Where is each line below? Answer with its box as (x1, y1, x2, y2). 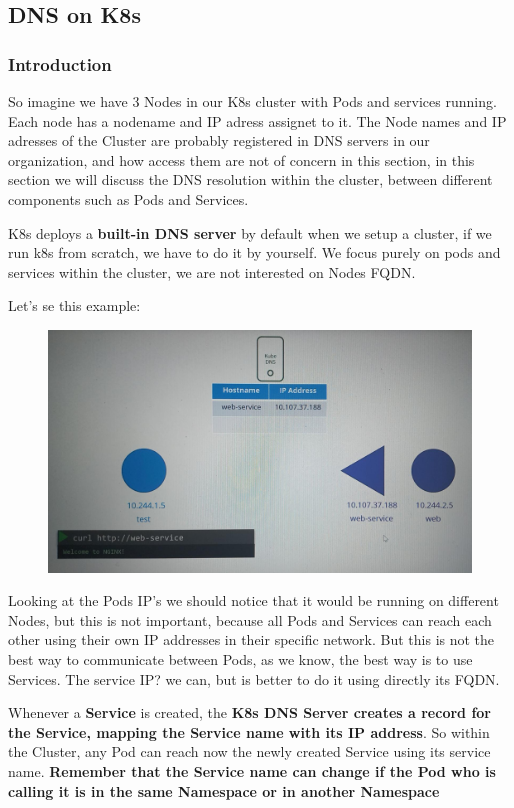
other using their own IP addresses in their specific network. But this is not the (8, 629, 495, 650)
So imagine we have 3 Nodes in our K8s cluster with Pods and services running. (8, 91, 497, 111)
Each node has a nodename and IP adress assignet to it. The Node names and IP (8, 110, 507, 131)
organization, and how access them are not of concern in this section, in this (8, 149, 475, 170)
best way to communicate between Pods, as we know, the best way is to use (8, 648, 473, 669)
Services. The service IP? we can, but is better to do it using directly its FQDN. (8, 668, 500, 689)
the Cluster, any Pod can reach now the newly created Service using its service (8, 741, 491, 762)
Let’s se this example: (8, 295, 141, 316)
